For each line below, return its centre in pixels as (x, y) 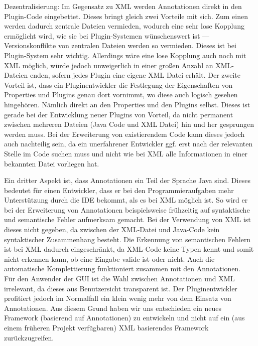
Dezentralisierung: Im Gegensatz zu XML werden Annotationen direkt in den (123, 6)
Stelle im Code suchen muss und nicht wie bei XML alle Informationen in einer (126, 153)
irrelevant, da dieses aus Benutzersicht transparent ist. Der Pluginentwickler (121, 288)
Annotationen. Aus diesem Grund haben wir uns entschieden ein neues (113, 308)
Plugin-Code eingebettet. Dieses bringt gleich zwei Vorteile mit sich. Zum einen (126, 16)
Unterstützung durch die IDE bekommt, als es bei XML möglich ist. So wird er (126, 200)
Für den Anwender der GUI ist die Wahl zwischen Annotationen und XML (119, 279)
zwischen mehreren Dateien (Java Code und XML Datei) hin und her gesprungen (129, 124)
